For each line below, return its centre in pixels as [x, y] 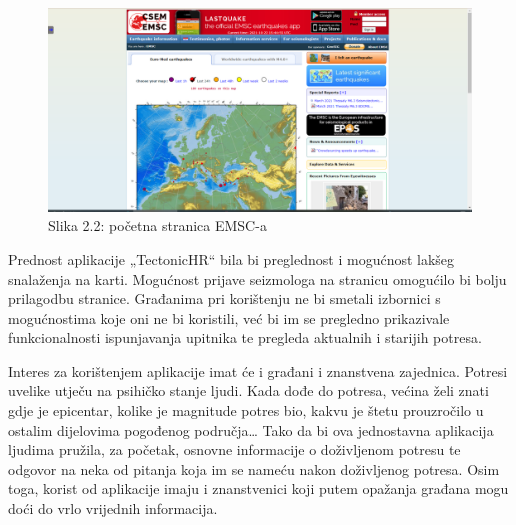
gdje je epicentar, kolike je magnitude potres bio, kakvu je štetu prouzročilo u [246, 410]
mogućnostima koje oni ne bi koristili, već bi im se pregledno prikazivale [229, 317]
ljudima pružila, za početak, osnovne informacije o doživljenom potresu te [234, 449]
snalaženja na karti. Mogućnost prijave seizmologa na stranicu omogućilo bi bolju [257, 278]
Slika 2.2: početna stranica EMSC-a [157, 225]
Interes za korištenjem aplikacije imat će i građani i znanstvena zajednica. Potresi [258, 370]
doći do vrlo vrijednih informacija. [113, 508]
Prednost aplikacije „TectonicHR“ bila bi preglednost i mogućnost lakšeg [231, 258]
